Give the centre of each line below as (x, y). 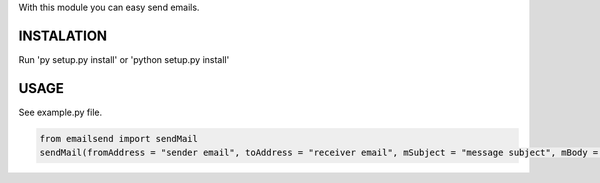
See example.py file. (60, 112)
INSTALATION (63, 35)
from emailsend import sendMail (119, 138)
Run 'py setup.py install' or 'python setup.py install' (124, 59)
